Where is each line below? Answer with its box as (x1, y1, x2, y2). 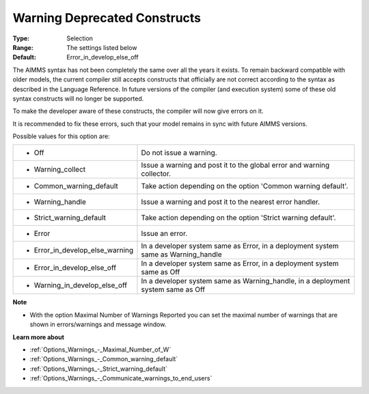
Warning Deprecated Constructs (12, 10, 202, 25)
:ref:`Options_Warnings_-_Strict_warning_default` (29, 365, 167, 373)
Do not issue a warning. (141, 148, 218, 157)
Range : (12, 43, 33, 51)
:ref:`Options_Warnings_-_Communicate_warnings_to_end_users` (29, 374, 213, 382)
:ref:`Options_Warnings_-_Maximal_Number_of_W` (29, 345, 172, 354)
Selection (66, 34, 94, 42)
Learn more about (12, 332, 65, 341)
